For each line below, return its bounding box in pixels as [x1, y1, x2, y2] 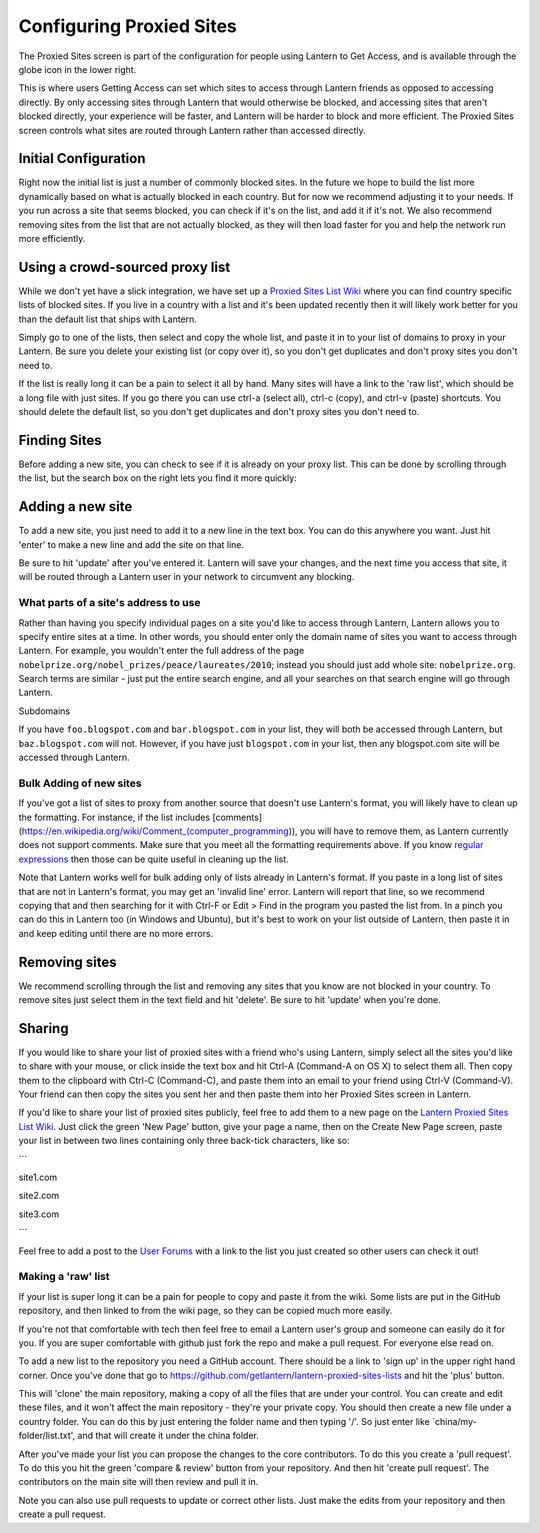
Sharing [18, 1020, 69, 1037]
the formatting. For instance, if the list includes [18, 811, 211, 823]
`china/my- [431, 1415, 477, 1427]
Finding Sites [18, 431, 102, 449]
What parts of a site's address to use [18, 596, 201, 610]
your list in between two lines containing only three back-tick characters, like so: [18, 1135, 350, 1147]
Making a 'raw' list [18, 1270, 110, 1284]
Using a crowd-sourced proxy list [18, 258, 231, 275]
